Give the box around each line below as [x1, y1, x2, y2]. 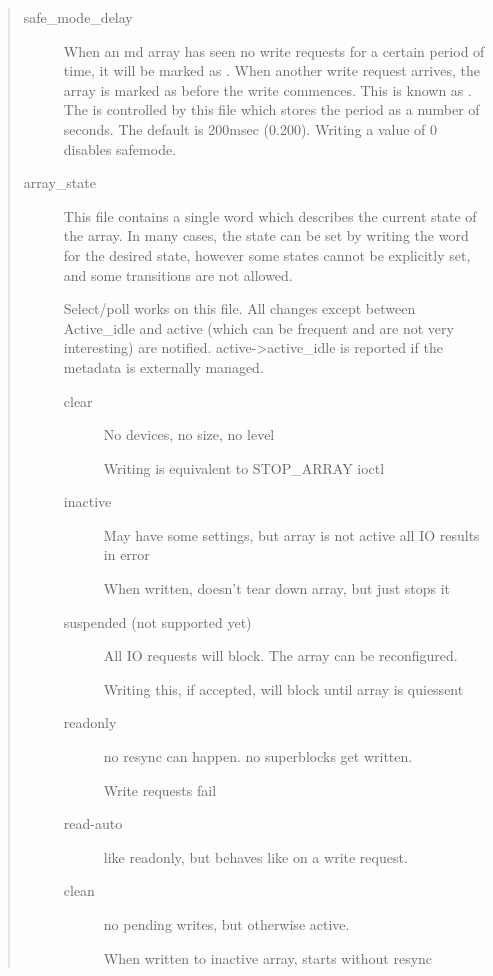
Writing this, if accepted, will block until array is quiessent [103, 678, 464, 699]
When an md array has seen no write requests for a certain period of [63, 40, 485, 61]
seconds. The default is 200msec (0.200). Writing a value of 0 [63, 118, 438, 139]
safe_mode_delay [23, 7, 133, 27]
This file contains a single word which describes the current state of [63, 205, 477, 226]
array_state [23, 172, 96, 193]
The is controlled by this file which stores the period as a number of [63, 99, 480, 120]
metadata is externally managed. [63, 356, 264, 377]
